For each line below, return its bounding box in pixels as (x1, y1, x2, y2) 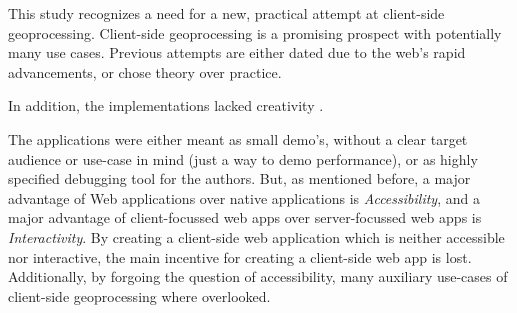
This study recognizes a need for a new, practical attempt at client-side (8, 3, 445, 23)
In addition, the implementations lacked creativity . (8, 95, 324, 116)
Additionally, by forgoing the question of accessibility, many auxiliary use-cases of (8, 266, 508, 287)
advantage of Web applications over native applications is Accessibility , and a (8, 187, 480, 208)
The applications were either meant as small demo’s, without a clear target (8, 128, 468, 149)
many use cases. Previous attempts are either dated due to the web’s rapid (8, 42, 466, 63)
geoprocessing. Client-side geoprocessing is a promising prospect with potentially (8, 22, 502, 43)
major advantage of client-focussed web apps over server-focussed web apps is (8, 207, 482, 228)
